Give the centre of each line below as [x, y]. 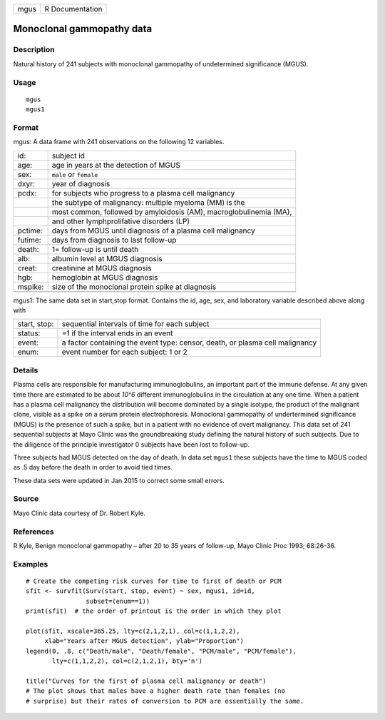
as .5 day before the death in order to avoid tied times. [93, 467]
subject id [68, 156]
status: [29, 333]
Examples [31, 564]
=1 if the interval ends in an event [117, 333]
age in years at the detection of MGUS [116, 165]
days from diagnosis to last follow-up [114, 240]
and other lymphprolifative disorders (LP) [121, 221]
